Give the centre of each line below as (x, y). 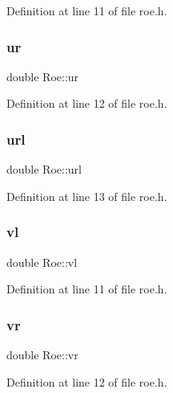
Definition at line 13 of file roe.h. (87, 196)
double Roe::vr (42, 355)
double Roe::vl (42, 262)
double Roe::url (44, 169)
